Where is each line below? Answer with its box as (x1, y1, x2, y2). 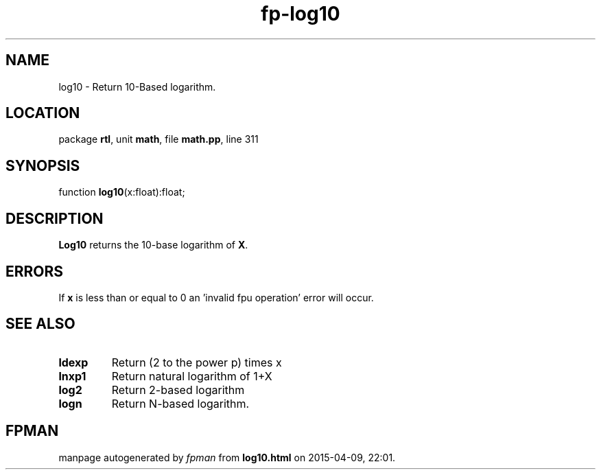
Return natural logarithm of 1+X (111, 369, 272, 383)
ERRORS (5, 262, 64, 280)
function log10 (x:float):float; (58, 186, 185, 198)
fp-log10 (261, 2, 340, 25)
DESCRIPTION (5, 209, 104, 227)
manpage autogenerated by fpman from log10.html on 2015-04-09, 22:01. (58, 451, 396, 463)
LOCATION (5, 104, 80, 122)
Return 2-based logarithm (111, 382, 245, 397)
